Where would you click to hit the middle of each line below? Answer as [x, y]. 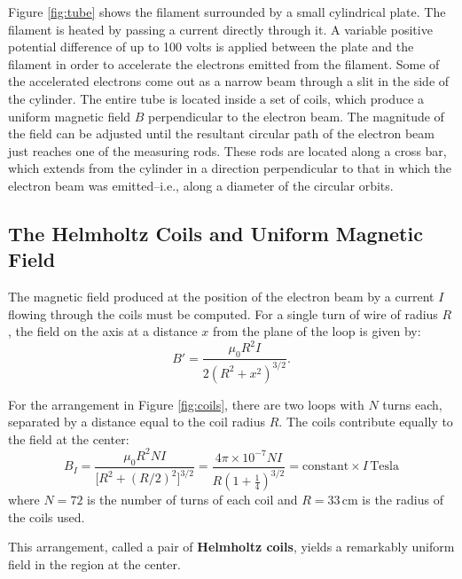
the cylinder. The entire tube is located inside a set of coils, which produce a [216, 98]
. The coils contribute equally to [366, 422]
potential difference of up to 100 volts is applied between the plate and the [211, 47]
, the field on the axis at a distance [103, 331]
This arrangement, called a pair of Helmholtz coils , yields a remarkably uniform [231, 547]
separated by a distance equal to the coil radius [137, 422]
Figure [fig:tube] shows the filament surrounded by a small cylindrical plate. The [227, 12]
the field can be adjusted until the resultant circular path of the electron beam [221, 133]
